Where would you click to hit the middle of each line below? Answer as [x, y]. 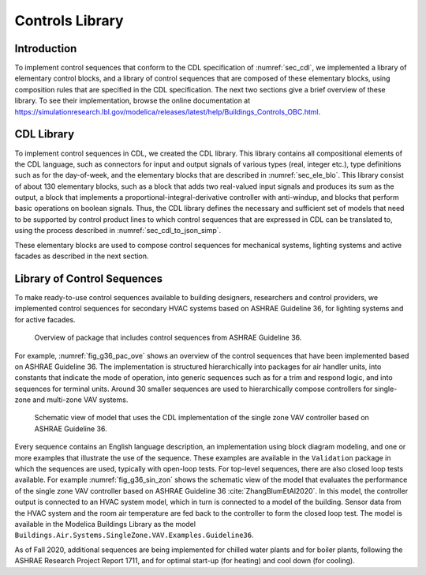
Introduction [46, 49]
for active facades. [45, 319]
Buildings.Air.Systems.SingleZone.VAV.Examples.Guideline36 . [134, 535]
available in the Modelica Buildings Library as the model [105, 524]
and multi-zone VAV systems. [80, 400]
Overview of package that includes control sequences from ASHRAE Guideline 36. [168, 338]
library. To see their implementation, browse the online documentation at [133, 101]
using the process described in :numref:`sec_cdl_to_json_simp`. [118, 231]
